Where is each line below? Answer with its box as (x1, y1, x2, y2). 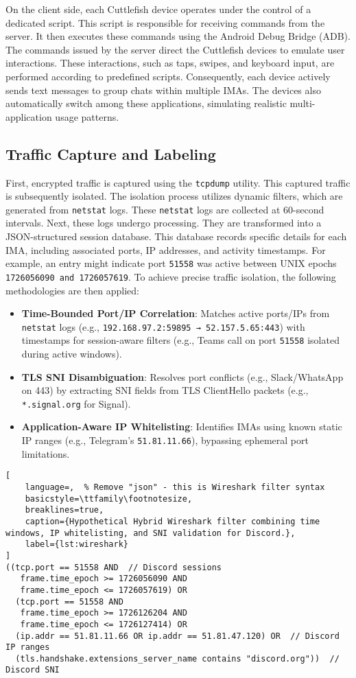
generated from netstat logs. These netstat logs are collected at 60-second (5, 202, 324, 216)
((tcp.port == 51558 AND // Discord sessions (5, 562, 222, 572)
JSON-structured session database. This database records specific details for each (5, 229, 347, 244)
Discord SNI (5, 665, 60, 675)
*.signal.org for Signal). (21, 396, 131, 410)
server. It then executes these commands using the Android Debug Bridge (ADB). (5, 29, 351, 43)
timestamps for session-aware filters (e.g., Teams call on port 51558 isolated (21, 333, 340, 347)
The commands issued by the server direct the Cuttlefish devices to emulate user (5, 42, 345, 56)
